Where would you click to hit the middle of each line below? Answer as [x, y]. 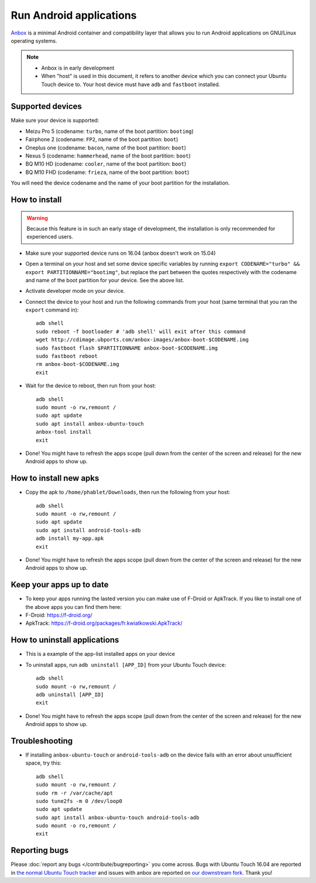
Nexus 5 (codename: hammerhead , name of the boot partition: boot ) [108, 156]
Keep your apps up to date [60, 585]
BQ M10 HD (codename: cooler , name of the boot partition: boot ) [106, 164]
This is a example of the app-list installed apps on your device [100, 654]
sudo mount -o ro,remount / [76, 826]
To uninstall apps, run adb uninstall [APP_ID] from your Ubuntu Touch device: [126, 665]
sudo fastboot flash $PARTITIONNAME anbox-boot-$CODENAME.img [127, 348]
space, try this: [43, 763]
